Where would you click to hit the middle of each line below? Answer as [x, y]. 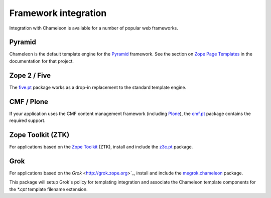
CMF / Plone [29, 102]
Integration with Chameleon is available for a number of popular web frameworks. [94, 28]
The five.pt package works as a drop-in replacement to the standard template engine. [98, 87]
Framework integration [58, 13]
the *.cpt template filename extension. [48, 189]
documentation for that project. [41, 61]
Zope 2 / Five [30, 75]
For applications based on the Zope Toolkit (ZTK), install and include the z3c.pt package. [101, 146]
